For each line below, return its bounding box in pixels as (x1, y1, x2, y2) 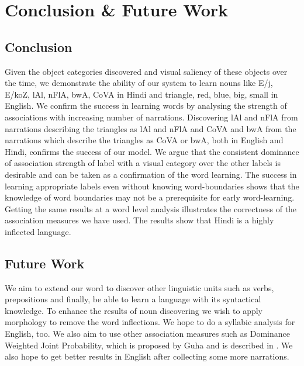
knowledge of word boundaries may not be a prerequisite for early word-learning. (5, 191, 295, 203)
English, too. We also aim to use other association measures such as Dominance (5, 327, 290, 340)
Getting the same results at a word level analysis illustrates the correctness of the (5, 202, 297, 215)
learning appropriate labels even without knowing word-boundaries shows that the (5, 179, 299, 192)
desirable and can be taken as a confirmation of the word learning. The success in (5, 168, 297, 180)
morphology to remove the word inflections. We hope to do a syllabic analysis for (5, 316, 295, 328)
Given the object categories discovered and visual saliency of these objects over (5, 65, 288, 77)
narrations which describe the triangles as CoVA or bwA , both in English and (5, 134, 284, 146)
